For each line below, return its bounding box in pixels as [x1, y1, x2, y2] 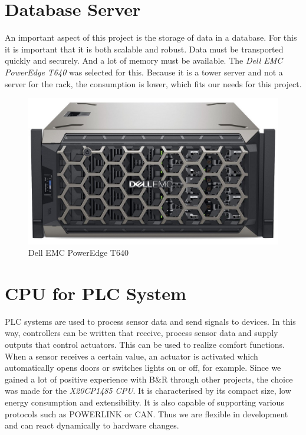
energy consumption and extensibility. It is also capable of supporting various [5, 396, 284, 408]
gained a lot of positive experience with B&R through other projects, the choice [5, 373, 293, 385]
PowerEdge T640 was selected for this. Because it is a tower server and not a [5, 65, 283, 78]
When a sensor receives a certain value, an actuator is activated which [5, 350, 258, 362]
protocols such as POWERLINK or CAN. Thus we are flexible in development [5, 407, 288, 420]
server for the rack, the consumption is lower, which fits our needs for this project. [5, 77, 302, 90]
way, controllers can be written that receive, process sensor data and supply [5, 327, 278, 339]
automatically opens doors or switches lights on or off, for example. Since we [5, 361, 281, 374]
